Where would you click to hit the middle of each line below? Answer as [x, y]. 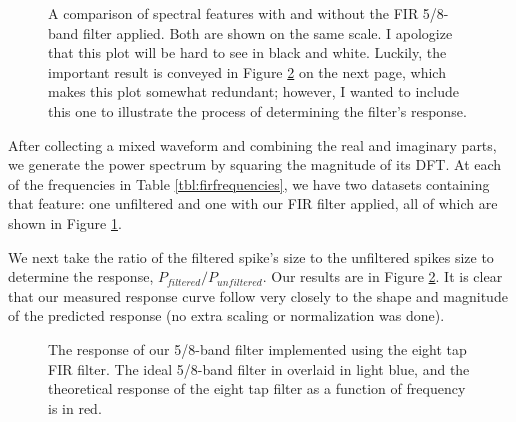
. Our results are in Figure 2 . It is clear [382, 276]
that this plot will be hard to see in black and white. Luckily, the [247, 52]
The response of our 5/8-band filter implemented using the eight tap [257, 348]
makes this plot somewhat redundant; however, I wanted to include [253, 91]
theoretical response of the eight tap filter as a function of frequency [257, 388]
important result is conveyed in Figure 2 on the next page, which [247, 71]
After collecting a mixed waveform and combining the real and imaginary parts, [252, 144]
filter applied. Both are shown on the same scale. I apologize [268, 32]
